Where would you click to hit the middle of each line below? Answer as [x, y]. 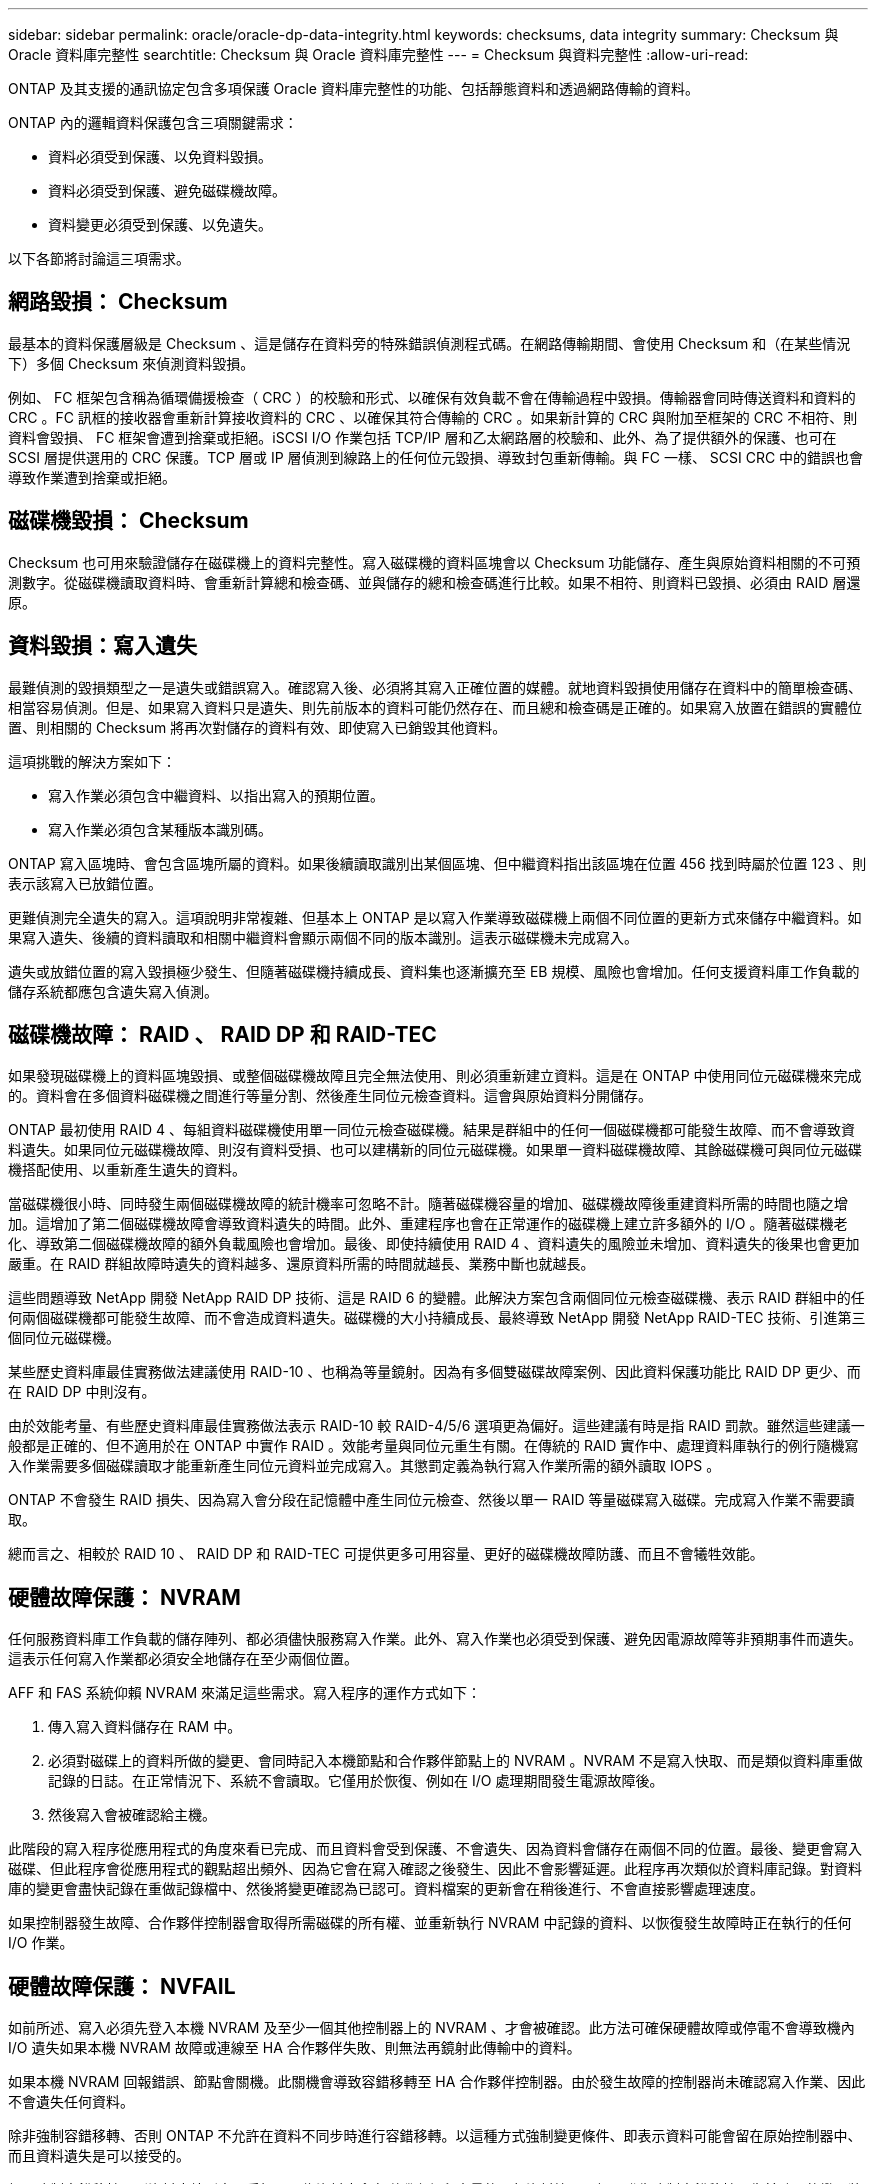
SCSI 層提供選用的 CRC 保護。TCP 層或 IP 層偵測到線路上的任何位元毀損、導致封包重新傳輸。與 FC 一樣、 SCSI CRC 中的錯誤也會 [436, 457]
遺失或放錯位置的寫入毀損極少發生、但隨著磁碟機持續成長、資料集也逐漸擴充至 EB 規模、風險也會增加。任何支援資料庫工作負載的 [434, 971]
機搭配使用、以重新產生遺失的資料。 [127, 1170]
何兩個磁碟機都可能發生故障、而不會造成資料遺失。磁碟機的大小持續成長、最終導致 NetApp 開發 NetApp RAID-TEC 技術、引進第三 [437, 1318]
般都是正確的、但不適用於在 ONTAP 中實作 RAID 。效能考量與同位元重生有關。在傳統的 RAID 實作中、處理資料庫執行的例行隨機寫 [433, 1446]
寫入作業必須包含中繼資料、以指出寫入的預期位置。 [216, 795]
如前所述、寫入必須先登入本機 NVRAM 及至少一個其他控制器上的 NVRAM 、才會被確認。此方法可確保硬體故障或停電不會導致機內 [431, 2028]
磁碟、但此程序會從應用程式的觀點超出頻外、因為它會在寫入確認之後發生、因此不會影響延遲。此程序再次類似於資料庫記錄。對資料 [435, 1869]
